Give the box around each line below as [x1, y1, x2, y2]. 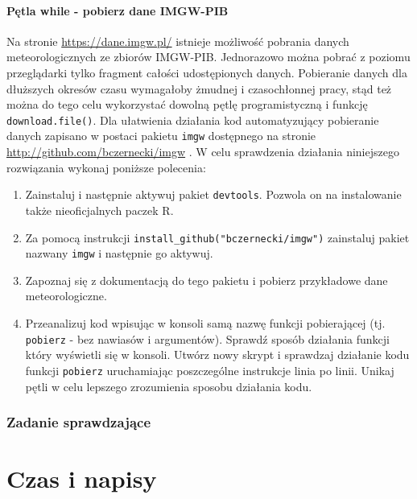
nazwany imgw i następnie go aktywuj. [25, 245, 213, 262]
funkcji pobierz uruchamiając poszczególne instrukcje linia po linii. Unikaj [25, 361, 394, 378]
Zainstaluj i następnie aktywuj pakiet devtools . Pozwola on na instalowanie [25, 186, 402, 203]
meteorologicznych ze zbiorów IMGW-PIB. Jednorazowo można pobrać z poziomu [6, 48, 411, 65]
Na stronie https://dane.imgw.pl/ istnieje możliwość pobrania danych [6, 32, 349, 49]
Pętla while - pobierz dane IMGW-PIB [6, 2, 229, 19]
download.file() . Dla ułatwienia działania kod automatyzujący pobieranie [6, 111, 379, 128]
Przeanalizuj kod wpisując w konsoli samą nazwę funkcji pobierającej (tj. [25, 315, 386, 332]
